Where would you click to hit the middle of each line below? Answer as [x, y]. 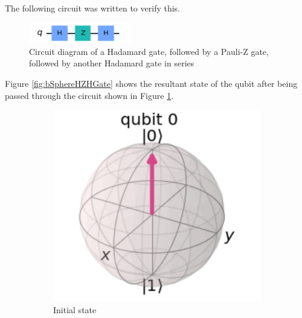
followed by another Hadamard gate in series [112, 63]
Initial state [75, 309]
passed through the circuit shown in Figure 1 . [89, 95]
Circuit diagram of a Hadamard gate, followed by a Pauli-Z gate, [149, 51]
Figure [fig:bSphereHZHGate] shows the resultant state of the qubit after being [151, 83]
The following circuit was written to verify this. [92, 8]
